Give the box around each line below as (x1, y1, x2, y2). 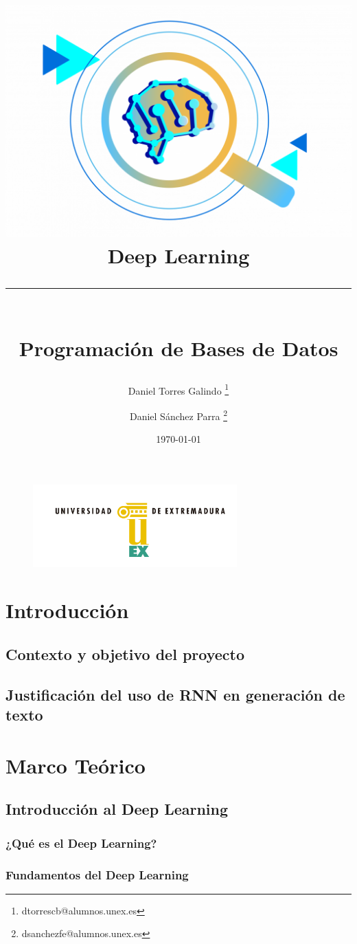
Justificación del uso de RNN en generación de (5, 683, 345, 705)
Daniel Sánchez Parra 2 (129, 406, 228, 423)
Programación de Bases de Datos (19, 334, 338, 362)
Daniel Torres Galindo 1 (128, 381, 229, 397)
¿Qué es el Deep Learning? (5, 834, 157, 851)
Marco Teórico (5, 751, 146, 779)
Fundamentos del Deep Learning (5, 866, 189, 883)
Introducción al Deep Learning (5, 798, 229, 820)
